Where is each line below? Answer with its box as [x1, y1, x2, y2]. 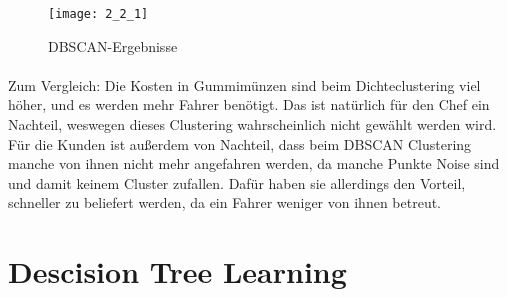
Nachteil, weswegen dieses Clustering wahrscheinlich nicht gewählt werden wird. [8, 114, 497, 135]
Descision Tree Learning [8, 251, 347, 292]
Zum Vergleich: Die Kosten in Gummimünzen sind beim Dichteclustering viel [8, 74, 481, 95]
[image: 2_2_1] [48, 7, 149, 21]
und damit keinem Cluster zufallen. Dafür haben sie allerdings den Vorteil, [8, 172, 466, 193]
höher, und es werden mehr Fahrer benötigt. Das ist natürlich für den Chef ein [8, 94, 490, 115]
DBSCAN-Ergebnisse [48, 35, 178, 56]
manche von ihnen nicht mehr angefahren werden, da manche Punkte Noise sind [8, 153, 500, 174]
